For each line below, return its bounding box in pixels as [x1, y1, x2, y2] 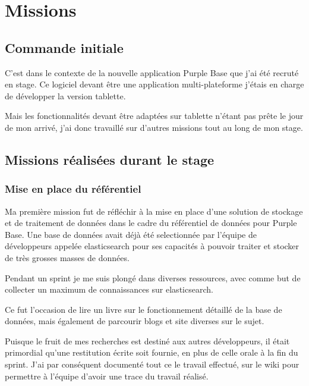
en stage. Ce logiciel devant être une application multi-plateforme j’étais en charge [5, 78, 304, 90]
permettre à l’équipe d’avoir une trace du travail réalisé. [5, 369, 209, 382]
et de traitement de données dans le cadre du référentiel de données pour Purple [5, 216, 297, 229]
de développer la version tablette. [5, 89, 126, 102]
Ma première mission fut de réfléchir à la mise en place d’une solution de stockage [5, 205, 303, 217]
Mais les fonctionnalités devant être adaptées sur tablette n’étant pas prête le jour [5, 109, 304, 122]
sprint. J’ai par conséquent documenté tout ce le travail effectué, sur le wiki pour [5, 358, 299, 371]
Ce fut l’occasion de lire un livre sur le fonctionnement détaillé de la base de [5, 303, 282, 315]
